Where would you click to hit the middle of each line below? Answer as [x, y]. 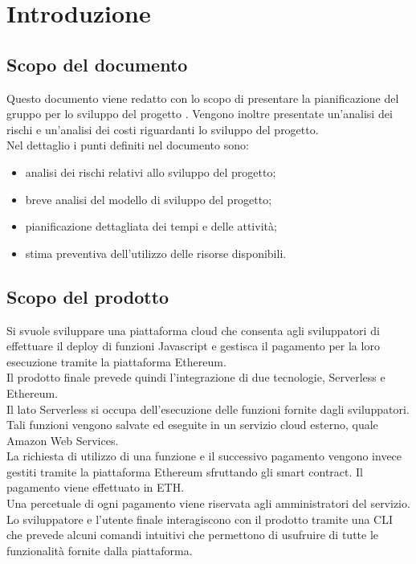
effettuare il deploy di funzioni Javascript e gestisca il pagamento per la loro [193, 346]
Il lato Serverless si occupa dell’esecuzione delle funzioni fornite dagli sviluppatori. [208, 409]
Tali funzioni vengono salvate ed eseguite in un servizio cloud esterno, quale [192, 425]
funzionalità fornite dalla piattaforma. [100, 550]
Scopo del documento [97, 64]
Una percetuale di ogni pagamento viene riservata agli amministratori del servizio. [208, 503]
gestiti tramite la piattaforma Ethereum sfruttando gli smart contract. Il [185, 471]
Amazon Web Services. [63, 440]
